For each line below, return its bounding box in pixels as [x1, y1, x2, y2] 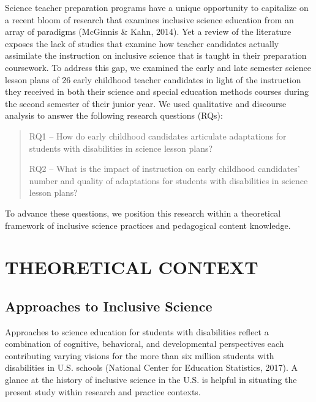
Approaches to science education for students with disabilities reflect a [5, 325, 269, 338]
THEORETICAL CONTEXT [5, 255, 258, 280]
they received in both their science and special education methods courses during [5, 85, 309, 98]
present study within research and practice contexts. [5, 385, 201, 398]
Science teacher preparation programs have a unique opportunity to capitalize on [5, 1, 309, 13]
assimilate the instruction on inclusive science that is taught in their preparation [5, 49, 307, 62]
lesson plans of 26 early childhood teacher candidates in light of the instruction [5, 73, 301, 86]
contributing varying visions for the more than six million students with [5, 349, 274, 362]
